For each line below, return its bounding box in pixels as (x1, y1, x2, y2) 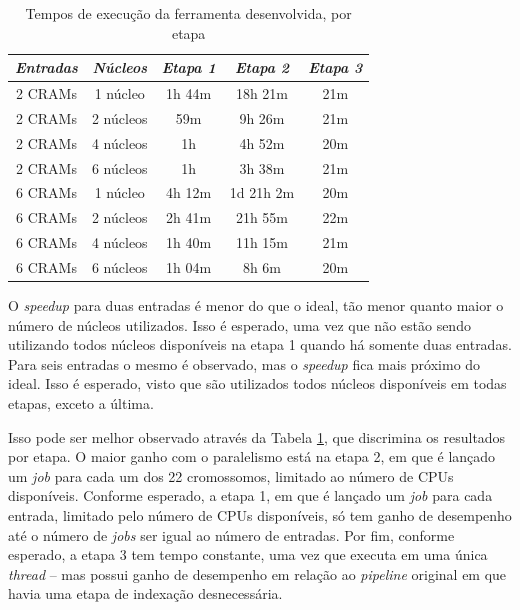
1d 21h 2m (229, 182, 295, 203)
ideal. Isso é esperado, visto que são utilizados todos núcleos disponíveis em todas (8, 373, 507, 394)
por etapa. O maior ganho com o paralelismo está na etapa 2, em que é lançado (8, 446, 496, 467)
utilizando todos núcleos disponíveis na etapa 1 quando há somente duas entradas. (8, 334, 512, 355)
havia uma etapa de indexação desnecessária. (8, 583, 283, 604)
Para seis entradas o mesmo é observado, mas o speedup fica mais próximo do (8, 353, 481, 374)
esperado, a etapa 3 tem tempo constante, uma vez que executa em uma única (8, 544, 488, 565)
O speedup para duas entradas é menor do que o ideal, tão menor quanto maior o (8, 295, 504, 316)
